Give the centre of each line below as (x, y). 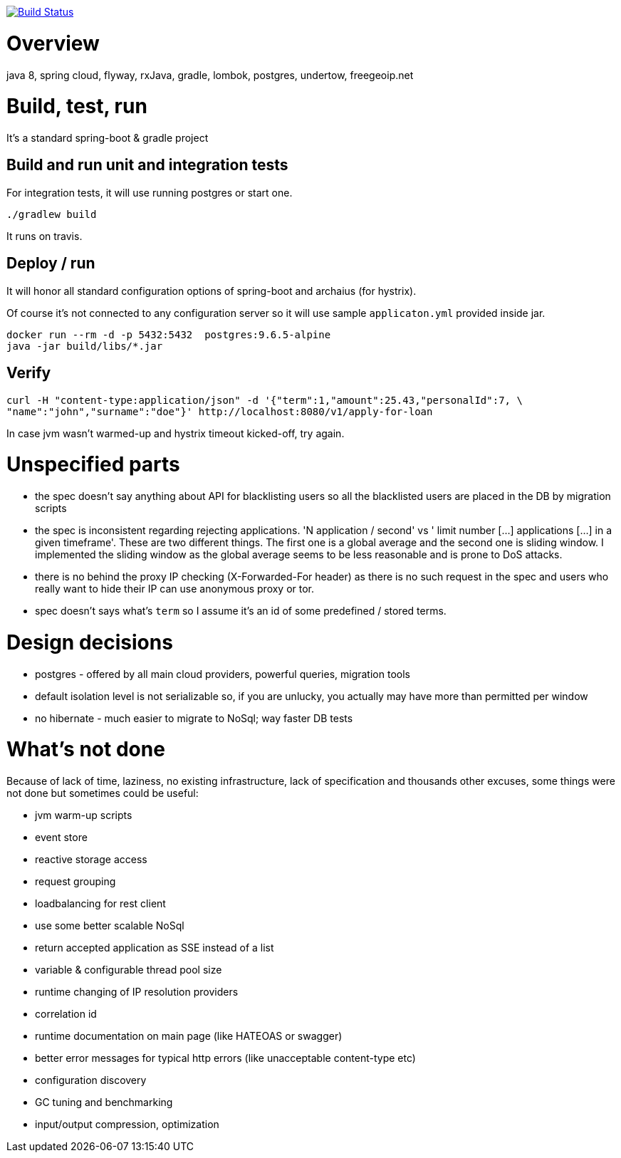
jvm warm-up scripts (84, 815)
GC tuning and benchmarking (104, 1102)
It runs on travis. (45, 236)
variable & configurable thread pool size (129, 970)
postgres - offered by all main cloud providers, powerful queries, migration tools (223, 674)
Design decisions (90, 642)
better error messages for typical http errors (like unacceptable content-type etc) (225, 1058)
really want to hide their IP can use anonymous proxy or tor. (175, 589)
